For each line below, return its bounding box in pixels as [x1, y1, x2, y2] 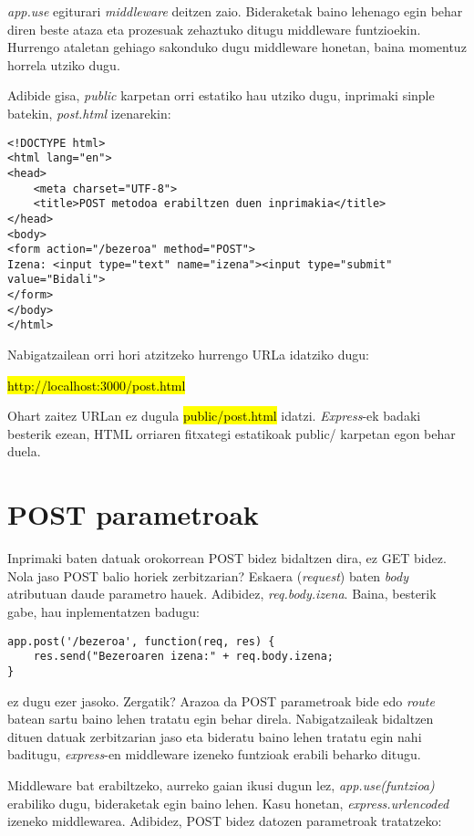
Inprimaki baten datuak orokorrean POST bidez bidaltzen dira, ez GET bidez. [7, 549, 447, 568]
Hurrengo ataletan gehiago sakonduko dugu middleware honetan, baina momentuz [7, 37, 467, 57]
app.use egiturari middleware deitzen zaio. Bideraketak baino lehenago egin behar [7, 2, 463, 20]
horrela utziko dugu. [7, 55, 120, 74]
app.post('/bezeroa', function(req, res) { [7, 634, 275, 648]
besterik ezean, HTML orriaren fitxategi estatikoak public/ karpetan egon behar [7, 423, 456, 443]
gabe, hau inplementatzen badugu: [7, 601, 200, 621]
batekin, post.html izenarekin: [7, 103, 171, 122]
